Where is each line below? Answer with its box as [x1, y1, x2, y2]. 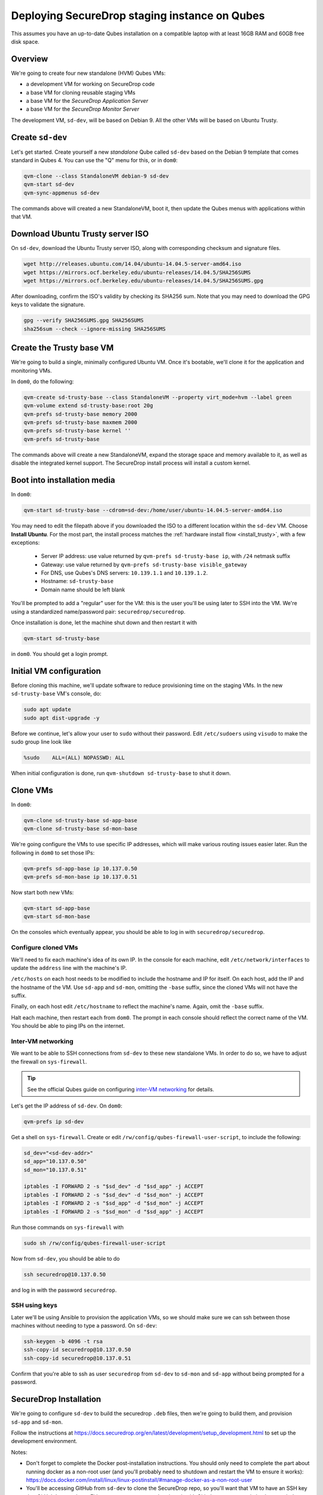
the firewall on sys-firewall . [11, 1058, 87, 1065]
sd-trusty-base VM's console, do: [11, 690, 102, 697]
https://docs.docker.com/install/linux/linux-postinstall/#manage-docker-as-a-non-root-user [26, 1476, 252, 1483]
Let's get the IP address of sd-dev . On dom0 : [11, 1102, 123, 1109]
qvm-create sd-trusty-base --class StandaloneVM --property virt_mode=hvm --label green [23, 393, 292, 401]
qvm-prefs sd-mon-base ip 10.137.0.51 [23, 874, 138, 880]
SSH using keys [11, 1301, 58, 1310]
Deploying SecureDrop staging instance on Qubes [11, 9, 266, 22]
